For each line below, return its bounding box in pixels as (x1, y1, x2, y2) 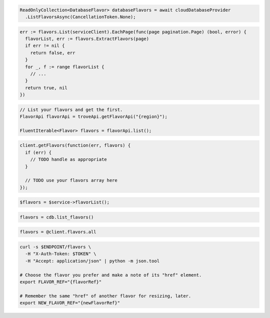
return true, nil (25, 85, 67, 90)
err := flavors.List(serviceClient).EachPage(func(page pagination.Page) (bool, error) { (19, 29, 247, 34)
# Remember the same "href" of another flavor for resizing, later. (19, 293, 191, 298)
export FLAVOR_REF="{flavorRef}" (19, 279, 102, 285)
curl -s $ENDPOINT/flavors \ (19, 244, 91, 250)
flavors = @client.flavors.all (19, 229, 97, 235)
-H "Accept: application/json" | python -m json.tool (25, 258, 160, 263)
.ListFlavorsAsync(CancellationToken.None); (25, 14, 136, 19)
